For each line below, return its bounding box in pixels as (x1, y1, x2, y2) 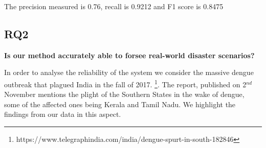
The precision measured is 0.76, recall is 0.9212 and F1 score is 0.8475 (4, 1, 224, 11)
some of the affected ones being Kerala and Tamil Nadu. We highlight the (4, 98, 236, 109)
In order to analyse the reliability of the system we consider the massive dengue (4, 67, 254, 78)
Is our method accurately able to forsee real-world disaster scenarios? (4, 50, 255, 60)
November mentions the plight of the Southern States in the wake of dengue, (4, 89, 245, 100)
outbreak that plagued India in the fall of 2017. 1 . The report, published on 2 (4, 77, 247, 89)
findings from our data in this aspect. (4, 109, 121, 119)
